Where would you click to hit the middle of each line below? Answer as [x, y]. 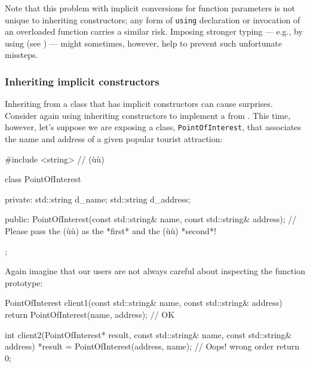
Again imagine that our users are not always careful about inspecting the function [155, 271]
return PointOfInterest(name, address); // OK [90, 315]
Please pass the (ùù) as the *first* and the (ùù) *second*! [111, 231]
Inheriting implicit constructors [82, 81]
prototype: [24, 282]
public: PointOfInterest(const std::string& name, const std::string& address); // [151, 219]
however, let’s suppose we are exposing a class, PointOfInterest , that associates [153, 127]
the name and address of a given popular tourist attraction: [114, 139]
